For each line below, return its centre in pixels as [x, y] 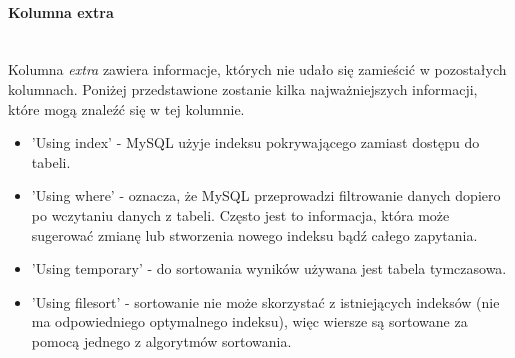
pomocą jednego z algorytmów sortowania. [161, 340]
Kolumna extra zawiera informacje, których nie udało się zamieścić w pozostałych [257, 69]
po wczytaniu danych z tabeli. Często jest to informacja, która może [240, 214]
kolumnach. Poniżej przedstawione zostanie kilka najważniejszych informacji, [243, 88]
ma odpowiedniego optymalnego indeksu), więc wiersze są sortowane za [249, 321]
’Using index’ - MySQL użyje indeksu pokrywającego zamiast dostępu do [255, 142]
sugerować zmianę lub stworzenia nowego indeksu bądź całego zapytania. [254, 234]
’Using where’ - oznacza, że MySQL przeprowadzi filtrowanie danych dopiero [266, 195]
